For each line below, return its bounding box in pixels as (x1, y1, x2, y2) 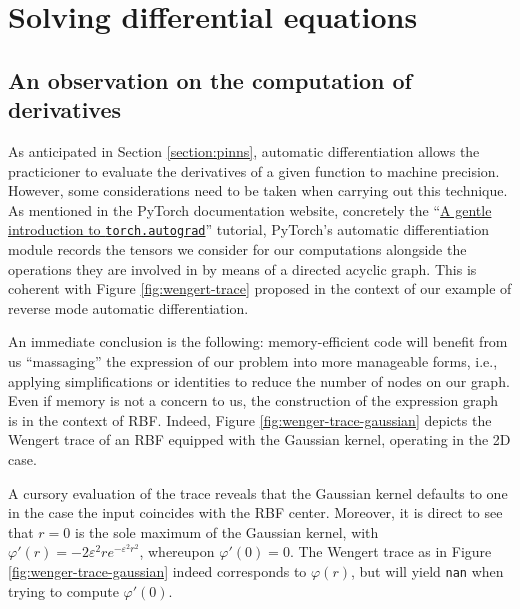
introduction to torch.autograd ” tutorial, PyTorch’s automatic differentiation (8, 219, 490, 240)
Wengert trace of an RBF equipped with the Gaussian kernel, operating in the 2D (8, 429, 511, 450)
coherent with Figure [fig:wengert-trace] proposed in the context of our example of (8, 278, 512, 299)
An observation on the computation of (8, 64, 412, 95)
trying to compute (8, 580, 119, 601)
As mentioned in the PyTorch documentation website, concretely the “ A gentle (8, 199, 492, 220)
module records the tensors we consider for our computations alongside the (8, 239, 467, 259)
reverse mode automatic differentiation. (8, 297, 249, 318)
